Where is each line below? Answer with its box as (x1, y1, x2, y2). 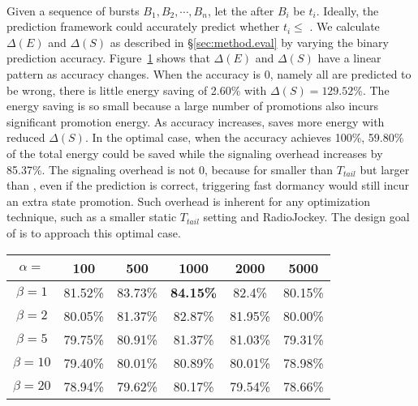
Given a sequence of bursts (6, 2, 140, 19)
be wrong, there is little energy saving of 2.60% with (6, 81, 267, 98)
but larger (360, 160, 410, 177)
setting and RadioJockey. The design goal (203, 208, 410, 225)
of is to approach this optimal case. (6, 224, 181, 241)
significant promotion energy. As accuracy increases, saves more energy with (6, 113, 385, 130)
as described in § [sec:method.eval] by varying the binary (110, 33, 389, 50)
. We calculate (309, 18, 380, 35)
